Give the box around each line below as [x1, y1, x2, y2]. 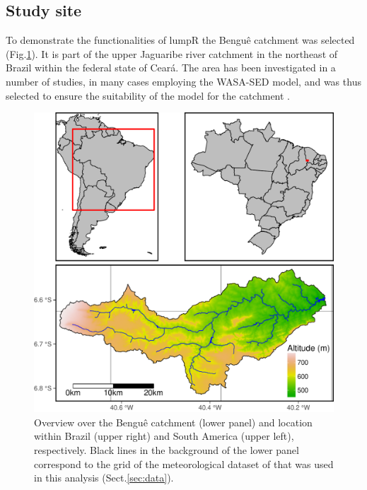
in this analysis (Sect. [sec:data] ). [34, 470, 174, 485]
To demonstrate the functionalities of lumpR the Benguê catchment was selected [6, 33, 355, 47]
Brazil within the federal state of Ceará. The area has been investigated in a [6, 60, 336, 75]
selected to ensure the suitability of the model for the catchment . [6, 88, 291, 103]
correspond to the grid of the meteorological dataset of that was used [34, 456, 334, 471]
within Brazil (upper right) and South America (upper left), [34, 428, 294, 443]
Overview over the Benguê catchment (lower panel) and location [34, 414, 313, 429]
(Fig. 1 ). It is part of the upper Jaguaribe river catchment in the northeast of [6, 46, 338, 61]
